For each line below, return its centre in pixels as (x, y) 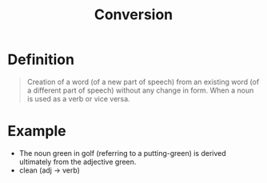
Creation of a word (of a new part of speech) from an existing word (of (143, 82)
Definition (41, 60)
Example (37, 131)
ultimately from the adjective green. (78, 161)
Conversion (133, 15)
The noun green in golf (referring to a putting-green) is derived (123, 153)
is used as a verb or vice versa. (78, 98)
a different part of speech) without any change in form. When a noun (140, 90)
